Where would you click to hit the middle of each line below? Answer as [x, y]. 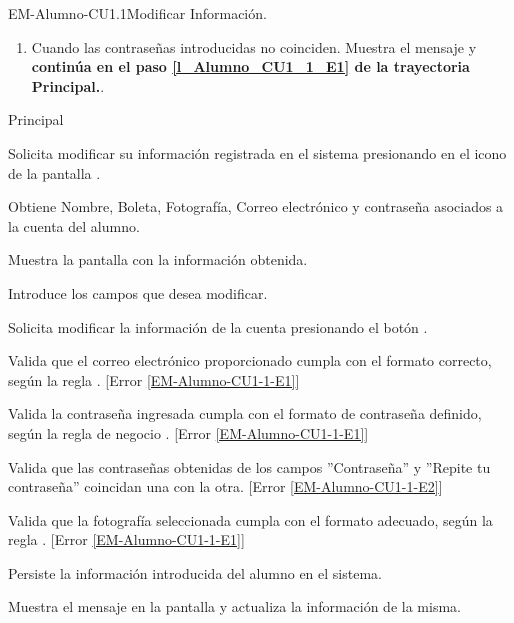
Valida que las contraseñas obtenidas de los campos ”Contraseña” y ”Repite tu [249, 466]
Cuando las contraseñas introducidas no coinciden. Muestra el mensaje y [254, 46]
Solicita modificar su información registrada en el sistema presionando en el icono [257, 152]
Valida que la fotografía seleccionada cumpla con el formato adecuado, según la [250, 519]
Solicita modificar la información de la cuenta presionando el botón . [218, 326]
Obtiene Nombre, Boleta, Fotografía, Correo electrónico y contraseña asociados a [256, 206]
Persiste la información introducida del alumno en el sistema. [195, 572]
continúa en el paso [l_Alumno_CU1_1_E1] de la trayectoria [250, 66]
